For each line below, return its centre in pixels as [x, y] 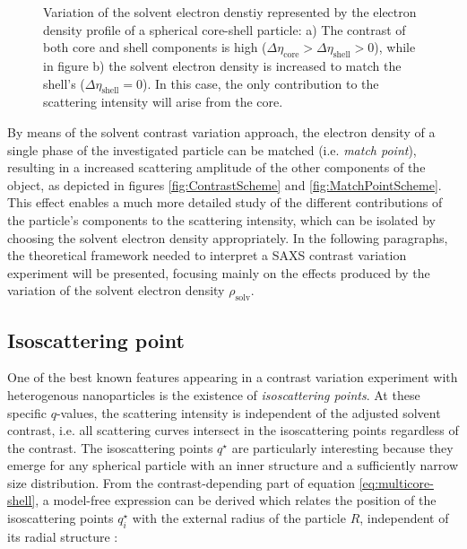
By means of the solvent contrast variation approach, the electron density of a [221, 131]
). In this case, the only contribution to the [261, 83]
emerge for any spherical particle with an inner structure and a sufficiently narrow [233, 465]
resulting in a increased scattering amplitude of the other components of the [216, 167]
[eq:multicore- [396, 482]
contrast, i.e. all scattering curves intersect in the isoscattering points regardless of [233, 430]
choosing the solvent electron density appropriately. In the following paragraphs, [228, 237]
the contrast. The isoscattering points [110, 447]
